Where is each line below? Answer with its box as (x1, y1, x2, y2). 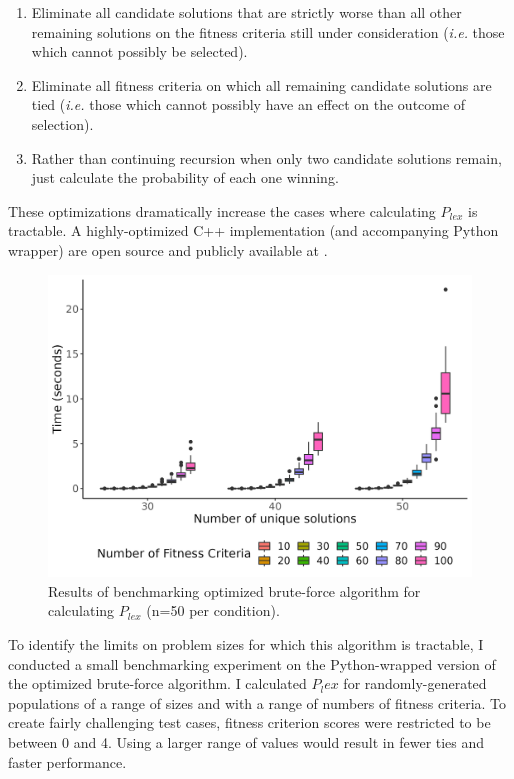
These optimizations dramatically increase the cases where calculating (8, 200, 436, 221)
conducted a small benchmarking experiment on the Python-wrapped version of (8, 653, 496, 674)
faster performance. (8, 751, 127, 772)
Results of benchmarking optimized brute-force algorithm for (48, 580, 421, 601)
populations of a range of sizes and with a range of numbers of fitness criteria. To (8, 692, 507, 713)
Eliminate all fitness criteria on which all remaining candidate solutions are (31, 74, 492, 95)
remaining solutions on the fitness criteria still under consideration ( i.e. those (31, 21, 505, 42)
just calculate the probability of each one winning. (31, 167, 339, 188)
